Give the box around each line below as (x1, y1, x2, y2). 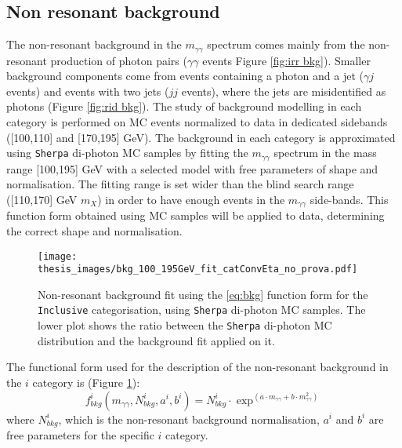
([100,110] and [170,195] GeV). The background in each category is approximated (6, 129, 396, 145)
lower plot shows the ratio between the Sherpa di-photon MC (38, 317, 332, 333)
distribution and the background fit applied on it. (38, 332, 275, 348)
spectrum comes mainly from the (207, 36, 365, 53)
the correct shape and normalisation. (6, 222, 183, 239)
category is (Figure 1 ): (32, 373, 140, 390)
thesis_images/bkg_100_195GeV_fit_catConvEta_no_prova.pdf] (38, 264, 358, 275)
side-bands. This (310, 191, 389, 207)
